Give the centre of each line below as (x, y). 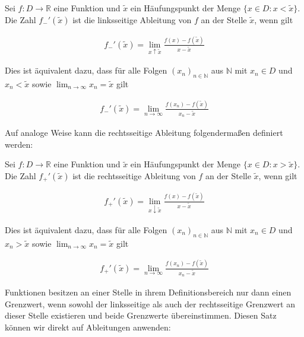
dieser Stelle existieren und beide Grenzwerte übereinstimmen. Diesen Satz (141, 315)
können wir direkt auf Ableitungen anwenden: (88, 327)
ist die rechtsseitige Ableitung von (134, 175)
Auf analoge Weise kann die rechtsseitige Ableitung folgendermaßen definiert (144, 133)
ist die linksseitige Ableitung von (132, 19)
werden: (19, 144)
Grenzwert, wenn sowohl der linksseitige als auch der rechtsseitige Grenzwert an (150, 303)
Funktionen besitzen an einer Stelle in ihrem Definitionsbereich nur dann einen (148, 292)
